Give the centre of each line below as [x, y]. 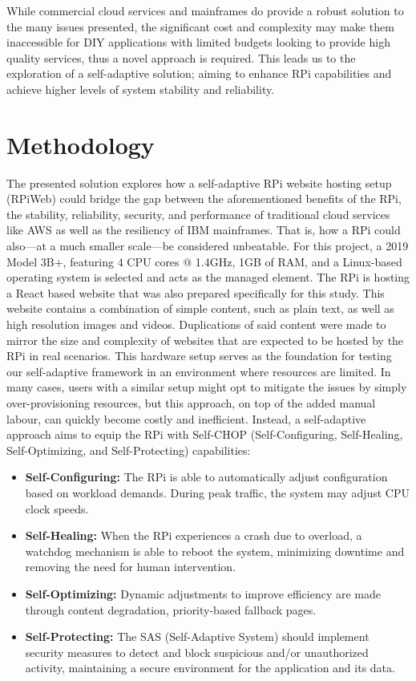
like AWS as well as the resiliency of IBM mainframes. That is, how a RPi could [204, 230]
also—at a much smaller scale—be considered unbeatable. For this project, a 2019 [208, 246]
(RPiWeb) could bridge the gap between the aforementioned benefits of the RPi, [204, 199]
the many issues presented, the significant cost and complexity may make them [200, 26]
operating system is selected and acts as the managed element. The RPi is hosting [208, 277]
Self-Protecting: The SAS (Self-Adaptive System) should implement [197, 636]
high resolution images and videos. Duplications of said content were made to [196, 324]
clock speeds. [57, 508]
